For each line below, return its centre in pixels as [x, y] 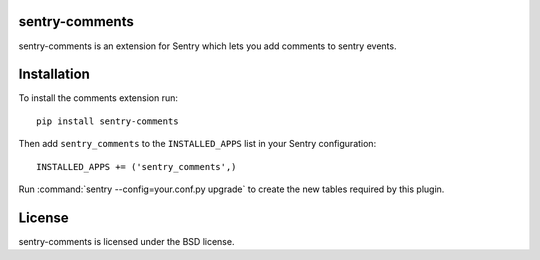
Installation [54, 74]
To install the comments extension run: [98, 98]
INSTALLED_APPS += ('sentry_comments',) [136, 166]
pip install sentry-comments [107, 121]
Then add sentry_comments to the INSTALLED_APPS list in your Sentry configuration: [197, 144]
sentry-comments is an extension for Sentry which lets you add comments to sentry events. [207, 46]
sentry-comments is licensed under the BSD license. [126, 241]
